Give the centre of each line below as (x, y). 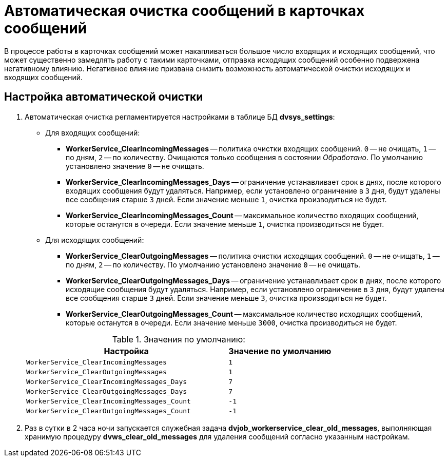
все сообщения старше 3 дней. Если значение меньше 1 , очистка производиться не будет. (226, 199)
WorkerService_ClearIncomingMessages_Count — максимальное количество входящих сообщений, (242, 215)
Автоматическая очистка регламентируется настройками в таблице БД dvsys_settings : (180, 117)
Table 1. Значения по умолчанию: (179, 339)
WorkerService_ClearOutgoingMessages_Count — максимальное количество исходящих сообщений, (244, 314)
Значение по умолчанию (280, 351)
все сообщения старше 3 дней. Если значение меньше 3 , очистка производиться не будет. (226, 298)
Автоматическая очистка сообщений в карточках (184, 11)
